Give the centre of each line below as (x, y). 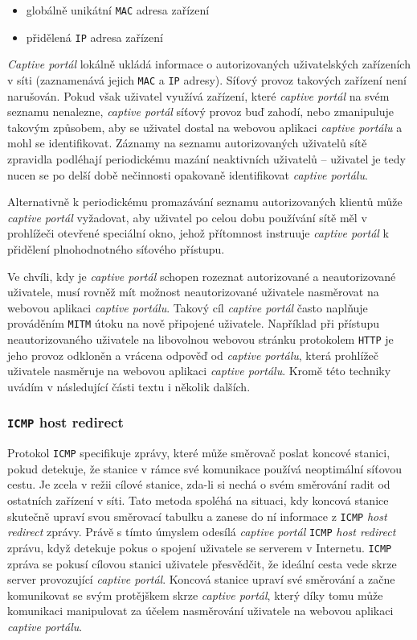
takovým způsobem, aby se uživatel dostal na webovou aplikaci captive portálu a (205, 127)
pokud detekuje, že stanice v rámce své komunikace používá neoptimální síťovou (205, 468)
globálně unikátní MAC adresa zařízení (118, 10)
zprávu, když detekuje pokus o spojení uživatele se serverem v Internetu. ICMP (200, 547)
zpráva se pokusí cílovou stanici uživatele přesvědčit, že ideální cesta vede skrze (202, 563)
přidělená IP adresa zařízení (94, 37)
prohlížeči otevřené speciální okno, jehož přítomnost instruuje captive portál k (198, 233)
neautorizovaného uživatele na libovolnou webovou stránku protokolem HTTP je (200, 339)
